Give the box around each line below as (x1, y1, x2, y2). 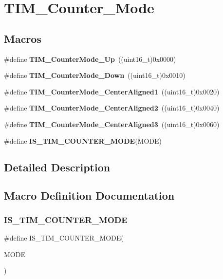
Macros (4, 31, 41, 46)
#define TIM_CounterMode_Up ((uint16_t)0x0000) (4, 54, 176, 64)
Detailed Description (4, 159, 111, 174)
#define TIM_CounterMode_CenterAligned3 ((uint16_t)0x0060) (4, 119, 220, 129)
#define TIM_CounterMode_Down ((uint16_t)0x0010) (4, 70, 186, 80)
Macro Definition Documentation (4, 188, 175, 203)
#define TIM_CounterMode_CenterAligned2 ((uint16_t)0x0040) (4, 103, 220, 113)
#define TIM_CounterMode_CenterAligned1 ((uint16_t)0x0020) (4, 86, 220, 96)
